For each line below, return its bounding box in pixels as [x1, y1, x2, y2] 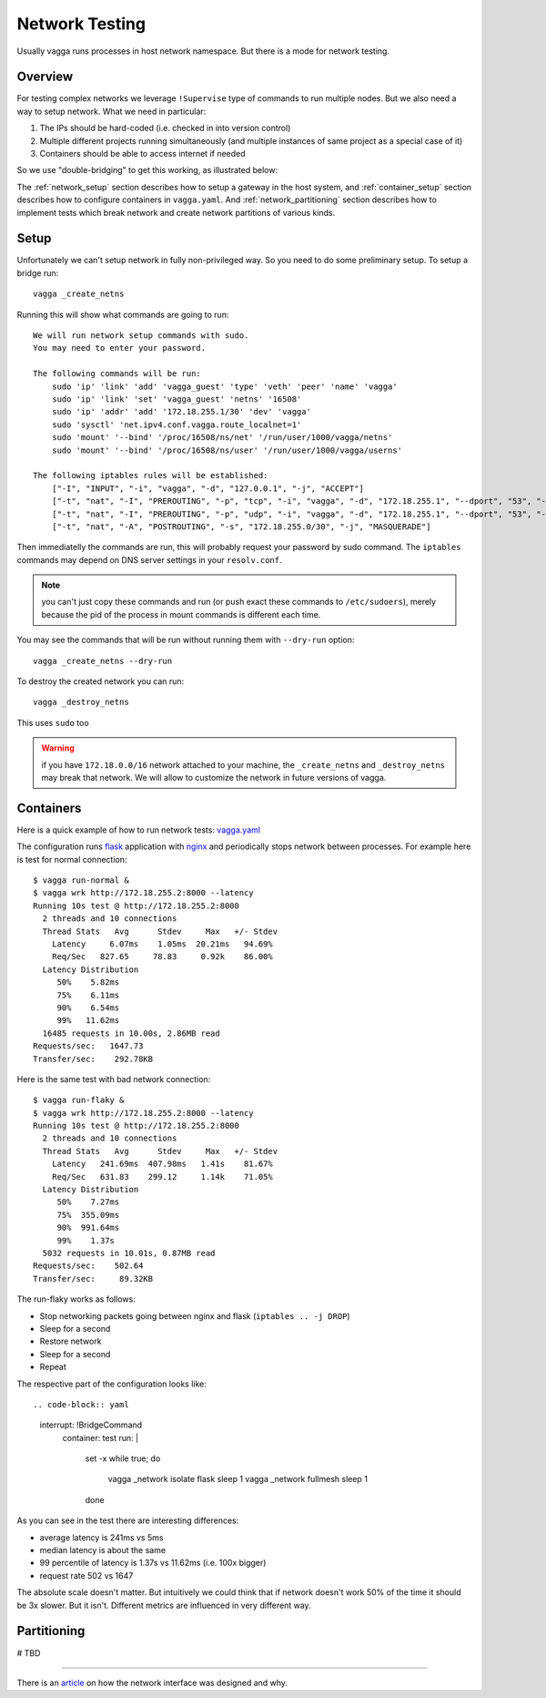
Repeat [39, 1362, 67, 1373]
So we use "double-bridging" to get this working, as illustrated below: [16, 165, 278, 176]
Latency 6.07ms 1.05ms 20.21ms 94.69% [51, 939, 273, 949]
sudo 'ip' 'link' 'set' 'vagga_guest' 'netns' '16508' [51, 394, 302, 404]
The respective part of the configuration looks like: [16, 1378, 207, 1389]
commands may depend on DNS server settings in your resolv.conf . [16, 554, 282, 565]
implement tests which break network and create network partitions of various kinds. [16, 207, 336, 218]
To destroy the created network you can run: [16, 676, 185, 687]
